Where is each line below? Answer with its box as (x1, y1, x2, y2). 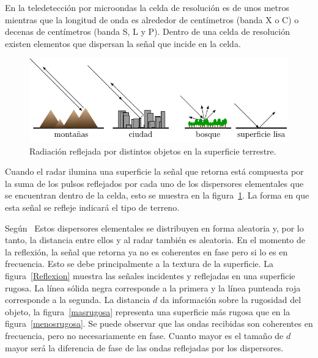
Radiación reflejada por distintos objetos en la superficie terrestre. (29, 144, 276, 157)
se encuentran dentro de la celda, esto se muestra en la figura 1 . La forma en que (5, 189, 309, 202)
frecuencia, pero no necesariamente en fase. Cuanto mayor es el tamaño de (5, 329, 284, 342)
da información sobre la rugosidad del (160, 293, 301, 306)
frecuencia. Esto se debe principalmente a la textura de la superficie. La (5, 257, 274, 270)
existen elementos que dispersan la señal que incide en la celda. (5, 37, 241, 49)
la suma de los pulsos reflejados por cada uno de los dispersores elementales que (5, 177, 304, 189)
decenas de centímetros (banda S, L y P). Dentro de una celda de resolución (5, 25, 290, 38)
